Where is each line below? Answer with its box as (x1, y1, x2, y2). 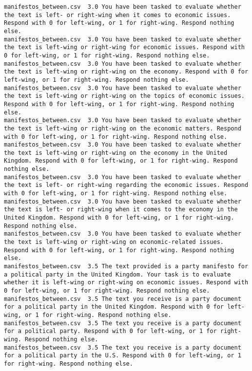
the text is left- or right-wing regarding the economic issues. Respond (4, 182, 249, 189)
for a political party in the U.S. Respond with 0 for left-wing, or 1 (4, 352, 241, 359)
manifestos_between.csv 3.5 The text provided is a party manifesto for (4, 263, 249, 270)
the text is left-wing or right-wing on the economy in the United (4, 149, 228, 156)
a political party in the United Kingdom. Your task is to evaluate (4, 271, 231, 278)
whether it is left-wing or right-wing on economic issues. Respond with (4, 279, 249, 286)
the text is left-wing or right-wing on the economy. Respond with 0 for (4, 68, 249, 75)
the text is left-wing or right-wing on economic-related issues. (4, 239, 224, 246)
